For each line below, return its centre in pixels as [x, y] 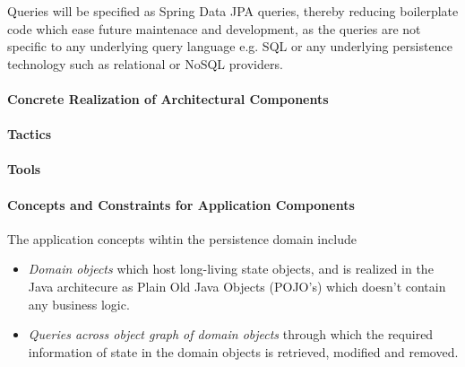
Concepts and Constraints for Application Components [181, 204]
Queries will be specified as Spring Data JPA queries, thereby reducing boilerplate [233, 11]
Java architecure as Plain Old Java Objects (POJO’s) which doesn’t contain [237, 286]
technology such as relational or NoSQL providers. [145, 63]
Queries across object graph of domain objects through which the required [231, 334]
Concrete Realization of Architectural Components [168, 98]
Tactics [30, 134]
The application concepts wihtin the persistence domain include [182, 238]
